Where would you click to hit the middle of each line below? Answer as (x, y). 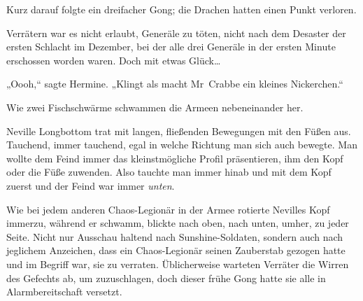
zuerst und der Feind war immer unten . (91, 185)
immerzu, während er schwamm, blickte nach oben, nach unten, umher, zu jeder (178, 223)
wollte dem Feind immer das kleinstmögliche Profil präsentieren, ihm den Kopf (175, 158)
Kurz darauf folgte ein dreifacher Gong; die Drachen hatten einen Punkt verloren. (181, 9)
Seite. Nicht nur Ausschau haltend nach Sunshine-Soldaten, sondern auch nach (175, 236)
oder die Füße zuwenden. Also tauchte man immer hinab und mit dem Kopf (169, 172)
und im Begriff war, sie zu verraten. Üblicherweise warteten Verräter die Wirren (178, 264)
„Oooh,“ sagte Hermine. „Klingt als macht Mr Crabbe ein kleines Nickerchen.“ (175, 84)
